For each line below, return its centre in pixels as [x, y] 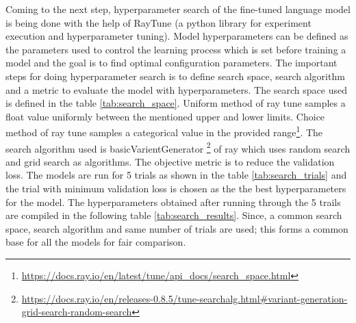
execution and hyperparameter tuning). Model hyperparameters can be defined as [177, 36]
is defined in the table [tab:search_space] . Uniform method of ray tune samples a [176, 103]
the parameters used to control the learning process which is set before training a [176, 49]
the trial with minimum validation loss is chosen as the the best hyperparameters [176, 189]
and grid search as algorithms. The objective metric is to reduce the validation [170, 161]
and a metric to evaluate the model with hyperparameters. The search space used [176, 89]
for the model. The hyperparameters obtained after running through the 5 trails [173, 202]
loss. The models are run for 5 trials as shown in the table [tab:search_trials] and [176, 175]
